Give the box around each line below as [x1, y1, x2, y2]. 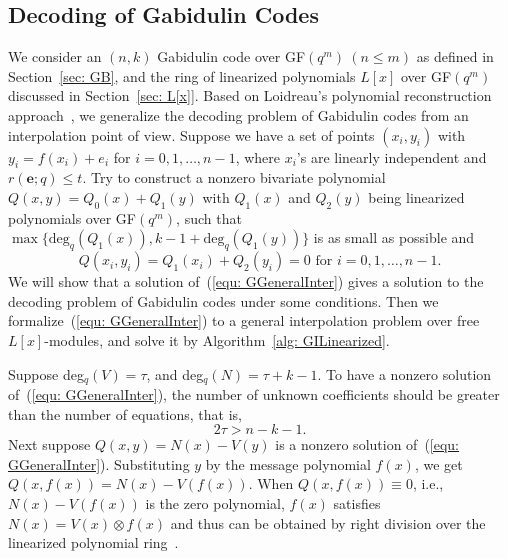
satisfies [333, 492, 381, 513]
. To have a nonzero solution [317, 363, 492, 384]
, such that [176, 207, 242, 228]
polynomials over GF [8, 207, 136, 228]
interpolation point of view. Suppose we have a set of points [8, 124, 375, 145]
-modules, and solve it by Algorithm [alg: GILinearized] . [44, 329, 390, 350]
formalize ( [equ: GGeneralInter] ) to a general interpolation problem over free [8, 310, 480, 331]
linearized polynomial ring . [8, 532, 179, 553]
